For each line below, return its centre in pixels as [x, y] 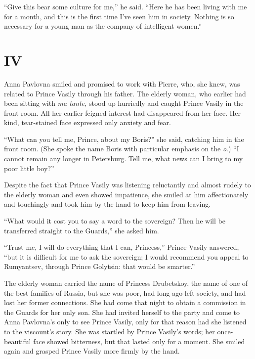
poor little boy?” [29, 168]
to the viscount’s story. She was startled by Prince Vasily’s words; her [109, 331]
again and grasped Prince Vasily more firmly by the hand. [92, 351]
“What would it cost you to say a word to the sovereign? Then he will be [115, 221]
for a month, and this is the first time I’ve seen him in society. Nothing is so [119, 16]
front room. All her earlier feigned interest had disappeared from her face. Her [122, 112]
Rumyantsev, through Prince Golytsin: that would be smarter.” [100, 266]
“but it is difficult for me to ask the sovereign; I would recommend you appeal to [126, 256]
